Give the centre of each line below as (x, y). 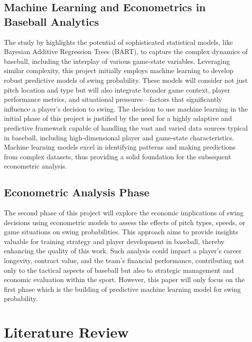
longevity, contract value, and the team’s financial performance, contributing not (124, 260)
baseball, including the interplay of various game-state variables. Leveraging (117, 61)
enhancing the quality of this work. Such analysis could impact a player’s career (123, 251)
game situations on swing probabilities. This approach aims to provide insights (121, 232)
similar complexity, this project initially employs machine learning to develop (119, 70)
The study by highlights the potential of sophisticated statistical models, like (118, 42)
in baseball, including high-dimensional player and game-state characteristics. (119, 137)
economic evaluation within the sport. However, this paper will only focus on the (124, 279)
